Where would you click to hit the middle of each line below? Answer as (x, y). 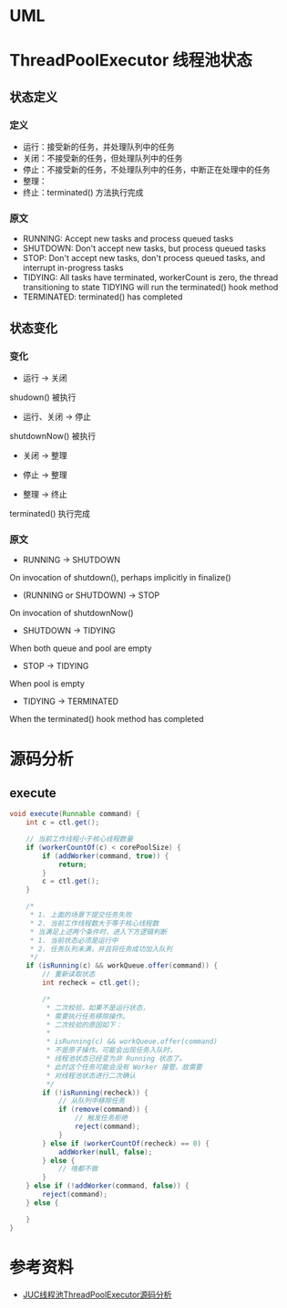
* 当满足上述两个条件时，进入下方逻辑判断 (98, 932)
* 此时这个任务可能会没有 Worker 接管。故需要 (124, 1067)
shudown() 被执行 (43, 397)
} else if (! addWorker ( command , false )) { (108, 1186)
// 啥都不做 (78, 1169)
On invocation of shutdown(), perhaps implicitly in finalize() (120, 578)
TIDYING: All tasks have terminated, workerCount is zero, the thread (150, 277)
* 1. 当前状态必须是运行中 (74, 940)
